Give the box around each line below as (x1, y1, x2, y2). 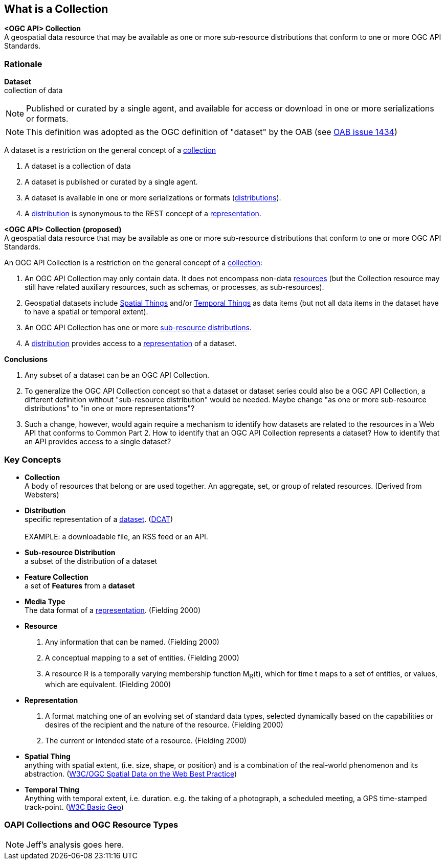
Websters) (25, 490, 59, 499)
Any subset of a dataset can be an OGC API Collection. (25, 371, 209, 380)
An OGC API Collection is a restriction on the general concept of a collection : (4, 258, 263, 267)
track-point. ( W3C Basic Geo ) (25, 802, 124, 811)
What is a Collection (4, 3, 108, 15)
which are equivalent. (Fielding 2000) (45, 679, 171, 689)
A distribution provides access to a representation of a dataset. (25, 339, 237, 348)
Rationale (4, 58, 42, 69)
